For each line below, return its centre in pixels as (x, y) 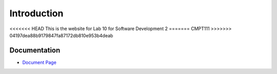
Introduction (36, 13)
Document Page (39, 62)
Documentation (35, 50)
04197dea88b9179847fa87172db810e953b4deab (61, 35)
